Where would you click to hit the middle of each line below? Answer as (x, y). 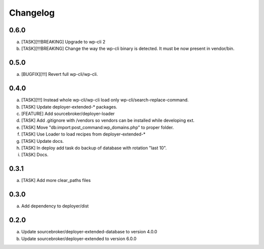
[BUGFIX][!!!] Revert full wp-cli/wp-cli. (60, 74)
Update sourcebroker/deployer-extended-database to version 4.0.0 (89, 232)
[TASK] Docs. (35, 155)
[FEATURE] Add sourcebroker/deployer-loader (68, 114)
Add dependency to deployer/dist (55, 206)
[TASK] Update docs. (43, 141)
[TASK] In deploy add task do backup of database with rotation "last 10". (94, 148)
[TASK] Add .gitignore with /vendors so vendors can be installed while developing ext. (108, 120)
